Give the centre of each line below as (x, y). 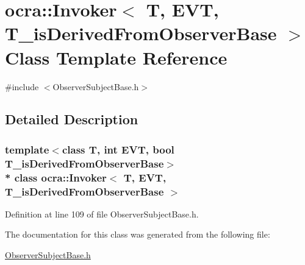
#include (22, 86)
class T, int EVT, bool (118, 149)
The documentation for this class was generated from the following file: (138, 234)
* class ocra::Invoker (56, 177)
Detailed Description (72, 119)
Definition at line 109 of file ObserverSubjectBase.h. (102, 214)
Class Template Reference (116, 57)
